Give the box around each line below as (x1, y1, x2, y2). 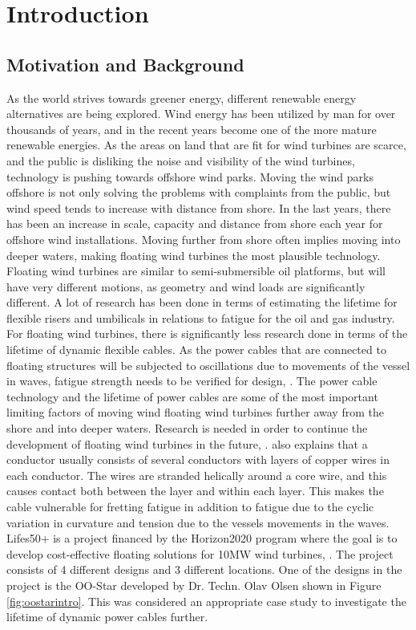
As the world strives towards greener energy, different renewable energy (6, 89, 357, 106)
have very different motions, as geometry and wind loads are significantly (6, 278, 366, 295)
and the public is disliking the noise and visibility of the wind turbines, (6, 152, 355, 169)
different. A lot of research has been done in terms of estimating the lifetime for (6, 294, 398, 311)
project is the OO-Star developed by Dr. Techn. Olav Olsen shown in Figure (6, 576, 382, 593)
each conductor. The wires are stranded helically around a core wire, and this (6, 466, 387, 483)
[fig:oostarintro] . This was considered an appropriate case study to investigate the (6, 592, 406, 609)
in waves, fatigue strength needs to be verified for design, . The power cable (6, 372, 378, 389)
